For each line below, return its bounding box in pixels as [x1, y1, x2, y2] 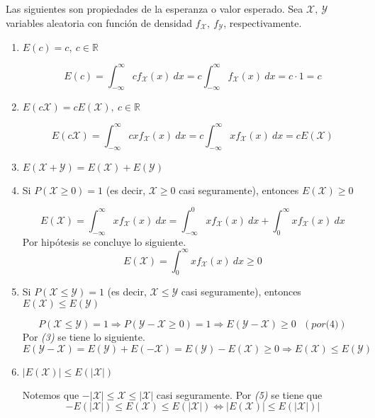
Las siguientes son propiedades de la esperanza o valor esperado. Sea [6, 1, 303, 16]
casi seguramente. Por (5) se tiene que [156, 387, 323, 402]
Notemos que [22, 387, 79, 402]
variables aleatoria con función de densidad [6, 15, 193, 30]
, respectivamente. [223, 15, 302, 30]
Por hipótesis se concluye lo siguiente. [22, 234, 186, 249]
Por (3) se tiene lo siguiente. [22, 329, 145, 344]
